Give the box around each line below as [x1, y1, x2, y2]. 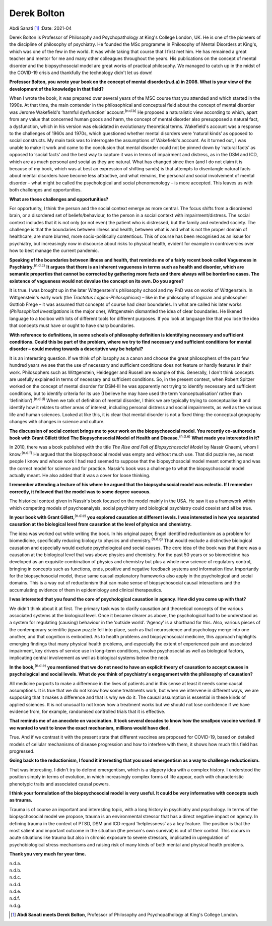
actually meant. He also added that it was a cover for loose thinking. [9, 472, 151, 478]
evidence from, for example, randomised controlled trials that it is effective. [9, 708, 166, 715]
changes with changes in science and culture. [9, 419, 105, 425]
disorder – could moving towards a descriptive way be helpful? [9, 346, 144, 352]
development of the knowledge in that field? [9, 86, 104, 92]
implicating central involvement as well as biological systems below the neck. [9, 655, 170, 661]
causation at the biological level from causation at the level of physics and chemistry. [9, 521, 192, 527]
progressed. [9, 748, 35, 754]
